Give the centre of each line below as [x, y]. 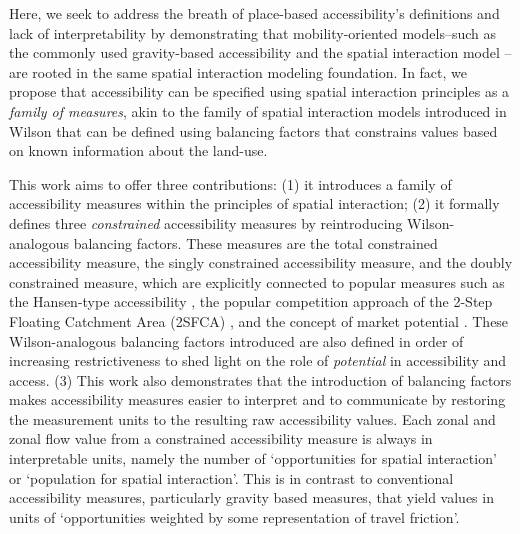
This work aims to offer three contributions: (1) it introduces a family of [230, 183]
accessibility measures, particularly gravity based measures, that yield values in [251, 497]
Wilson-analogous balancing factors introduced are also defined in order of [236, 340]
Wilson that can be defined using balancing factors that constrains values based [253, 130]
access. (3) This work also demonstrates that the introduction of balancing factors [260, 379]
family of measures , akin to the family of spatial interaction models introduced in [258, 110]
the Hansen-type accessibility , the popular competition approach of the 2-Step [251, 301]
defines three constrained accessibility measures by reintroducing [206, 222]
